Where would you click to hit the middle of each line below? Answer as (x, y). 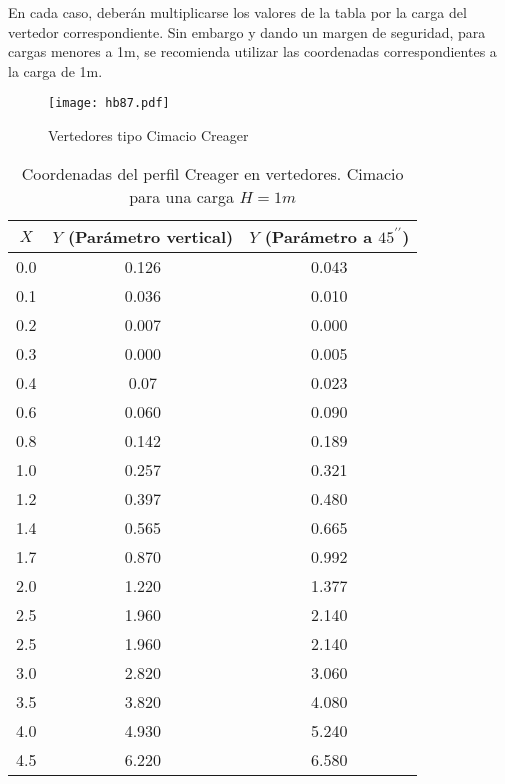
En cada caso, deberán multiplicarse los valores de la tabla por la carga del (237, 12)
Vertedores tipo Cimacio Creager (148, 135)
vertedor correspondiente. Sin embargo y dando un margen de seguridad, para (247, 31)
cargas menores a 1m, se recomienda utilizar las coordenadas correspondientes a (252, 51)
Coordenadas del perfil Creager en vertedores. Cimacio (212, 173)
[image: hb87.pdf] (109, 103)
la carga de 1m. (55, 70)
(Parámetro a (318, 236)
